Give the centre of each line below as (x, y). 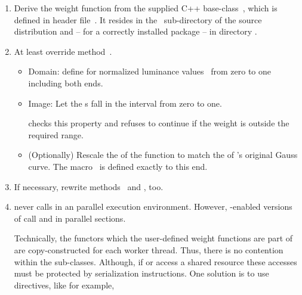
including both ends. (66, 83)
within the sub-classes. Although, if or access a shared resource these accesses (155, 261)
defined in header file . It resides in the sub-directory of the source (138, 19)
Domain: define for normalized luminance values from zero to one (150, 71)
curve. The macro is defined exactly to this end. (118, 166)
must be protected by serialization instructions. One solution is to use (141, 273)
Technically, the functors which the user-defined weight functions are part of (153, 238)
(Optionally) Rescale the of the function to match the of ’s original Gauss (163, 155)
